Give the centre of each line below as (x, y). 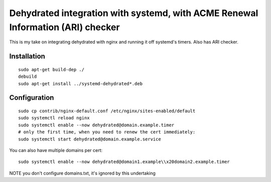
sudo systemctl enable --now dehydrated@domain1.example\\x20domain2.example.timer (124, 162)
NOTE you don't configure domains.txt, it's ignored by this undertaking (82, 173)
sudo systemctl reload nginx (54, 118)
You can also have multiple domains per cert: (56, 150)
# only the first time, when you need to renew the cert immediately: (107, 132)
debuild (28, 77)
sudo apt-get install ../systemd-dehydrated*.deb (81, 83)
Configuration (32, 98)
